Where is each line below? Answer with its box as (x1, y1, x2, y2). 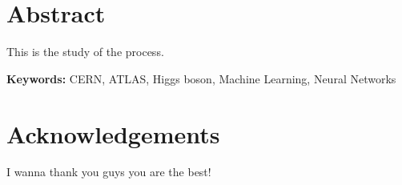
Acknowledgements (6, 117, 220, 150)
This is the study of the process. (6, 43, 164, 60)
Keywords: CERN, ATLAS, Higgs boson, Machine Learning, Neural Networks (6, 70, 396, 86)
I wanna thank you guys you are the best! (6, 163, 211, 180)
